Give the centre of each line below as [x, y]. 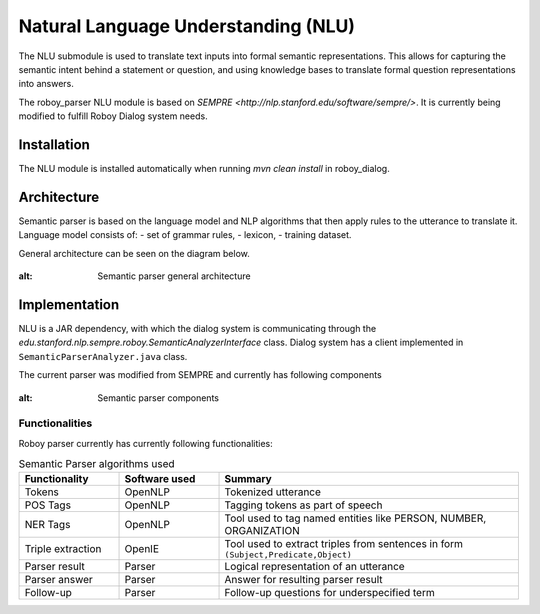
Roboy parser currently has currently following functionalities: [146, 443]
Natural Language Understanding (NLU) [186, 26]
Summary [248, 479]
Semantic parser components [158, 397]
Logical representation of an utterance [314, 567]
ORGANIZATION [262, 531]
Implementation [69, 304]
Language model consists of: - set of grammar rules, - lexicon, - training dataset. [185, 235]
